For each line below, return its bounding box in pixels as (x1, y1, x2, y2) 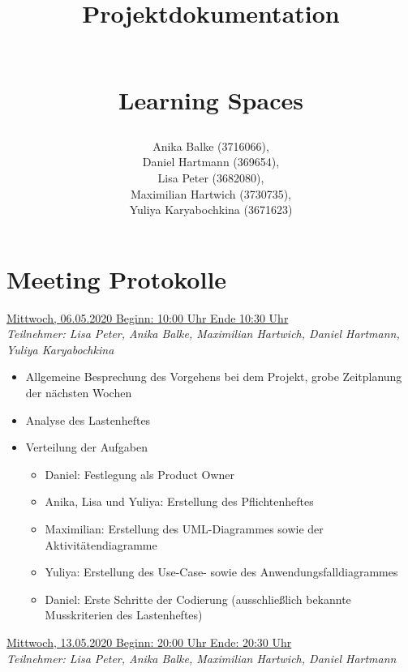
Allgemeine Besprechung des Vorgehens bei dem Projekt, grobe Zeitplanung (25, 368, 402, 385)
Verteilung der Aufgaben (25, 439, 148, 456)
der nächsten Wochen (25, 384, 132, 401)
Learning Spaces (118, 83, 303, 116)
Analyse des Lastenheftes (25, 411, 151, 428)
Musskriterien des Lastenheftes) (45, 606, 203, 623)
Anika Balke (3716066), (152, 137, 269, 154)
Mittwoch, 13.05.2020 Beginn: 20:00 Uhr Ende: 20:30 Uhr (6, 633, 292, 650)
